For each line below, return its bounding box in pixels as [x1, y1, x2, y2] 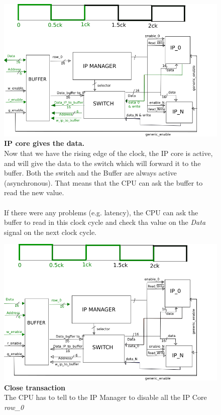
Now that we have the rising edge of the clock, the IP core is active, [4, 148, 213, 158]
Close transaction [4, 382, 65, 392]
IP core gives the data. [4, 138, 84, 148]
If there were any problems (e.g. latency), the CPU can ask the [4, 207, 198, 217]
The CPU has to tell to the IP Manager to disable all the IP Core [4, 392, 207, 402]
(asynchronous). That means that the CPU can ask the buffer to [4, 177, 203, 188]
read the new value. [4, 187, 64, 198]
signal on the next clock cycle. [4, 226, 97, 237]
